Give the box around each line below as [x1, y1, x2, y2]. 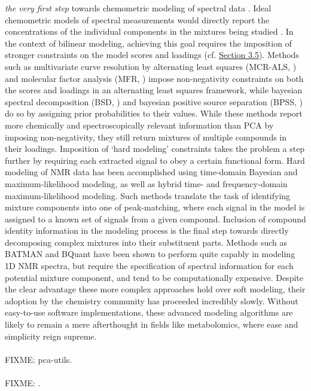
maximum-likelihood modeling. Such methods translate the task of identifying [5, 189, 291, 201]
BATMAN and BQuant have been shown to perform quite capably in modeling [5, 248, 295, 260]
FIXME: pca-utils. [5, 353, 72, 365]
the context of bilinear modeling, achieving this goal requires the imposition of [5, 36, 292, 49]
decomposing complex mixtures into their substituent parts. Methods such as [5, 236, 288, 248]
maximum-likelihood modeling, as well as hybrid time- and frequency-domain [5, 177, 288, 190]
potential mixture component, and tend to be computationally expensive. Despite [5, 271, 303, 283]
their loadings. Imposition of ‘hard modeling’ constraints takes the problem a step [5, 142, 305, 155]
